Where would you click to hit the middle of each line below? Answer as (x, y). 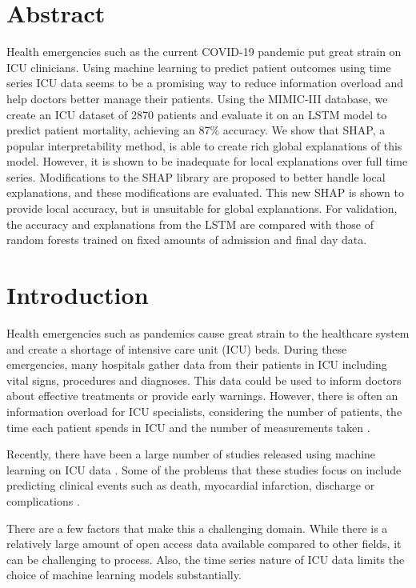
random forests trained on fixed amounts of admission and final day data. (187, 240)
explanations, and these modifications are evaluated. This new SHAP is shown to (205, 192)
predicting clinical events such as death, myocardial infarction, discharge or (191, 485)
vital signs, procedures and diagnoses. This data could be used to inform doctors (204, 380)
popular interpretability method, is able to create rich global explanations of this (204, 145)
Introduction (78, 295)
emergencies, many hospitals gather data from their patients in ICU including (197, 364)
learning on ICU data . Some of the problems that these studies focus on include (204, 469)
